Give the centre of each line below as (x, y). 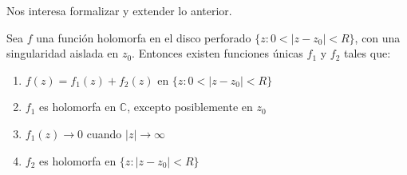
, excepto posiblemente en (190, 107)
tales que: (367, 53)
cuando (104, 133)
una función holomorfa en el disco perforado (144, 37)
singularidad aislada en (63, 53)
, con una (377, 37)
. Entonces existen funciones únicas (217, 53)
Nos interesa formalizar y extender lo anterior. (119, 10)
